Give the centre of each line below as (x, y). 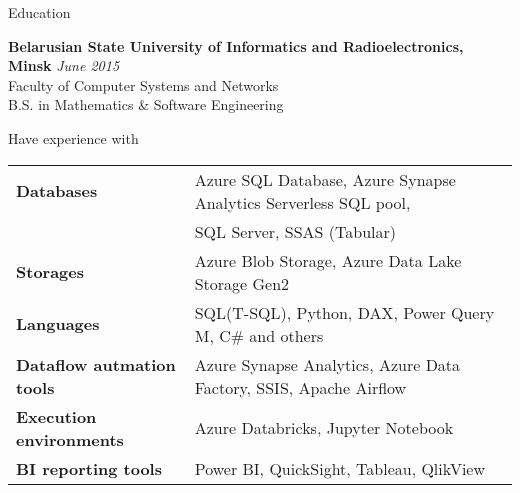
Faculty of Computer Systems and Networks (143, 84)
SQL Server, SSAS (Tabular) (295, 231)
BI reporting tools (89, 468)
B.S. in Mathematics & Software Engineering (146, 104)
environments (70, 439)
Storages (50, 272)
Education (39, 12)
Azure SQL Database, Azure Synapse (325, 179)
